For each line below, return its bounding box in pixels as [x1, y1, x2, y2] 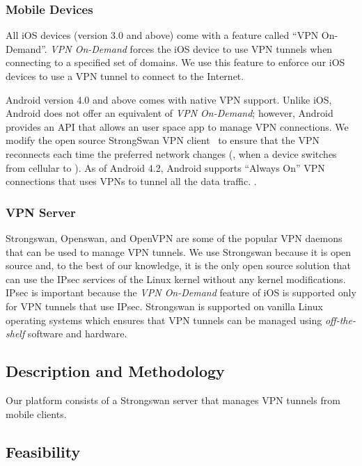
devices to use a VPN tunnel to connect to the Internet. [6, 69, 244, 83]
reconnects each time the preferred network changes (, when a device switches [6, 146, 337, 161]
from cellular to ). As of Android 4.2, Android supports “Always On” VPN [6, 160, 325, 175]
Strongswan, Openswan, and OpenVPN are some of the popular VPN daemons [6, 230, 343, 245]
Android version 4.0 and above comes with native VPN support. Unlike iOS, [6, 92, 332, 106]
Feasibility [6, 440, 81, 462]
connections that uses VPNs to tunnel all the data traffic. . [6, 174, 257, 188]
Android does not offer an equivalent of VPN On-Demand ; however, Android [6, 106, 333, 120]
